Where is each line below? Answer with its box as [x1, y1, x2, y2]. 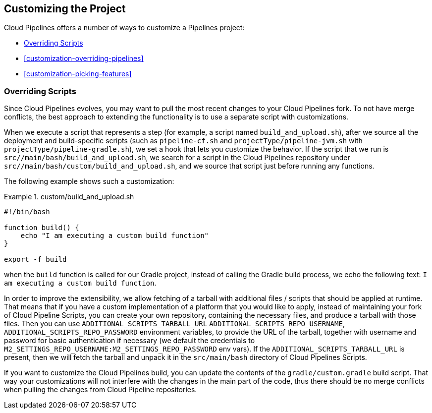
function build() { [4, 224, 79, 232]
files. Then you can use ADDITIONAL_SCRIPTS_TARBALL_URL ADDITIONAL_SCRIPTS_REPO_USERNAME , [4, 319, 345, 328]
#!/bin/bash [4, 208, 50, 216]
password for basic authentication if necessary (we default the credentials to [4, 336, 255, 345]
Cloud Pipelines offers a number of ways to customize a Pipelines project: [4, 23, 245, 32]
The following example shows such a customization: [4, 177, 174, 186]
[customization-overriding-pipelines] [24, 54, 144, 63]
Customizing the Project [4, 2, 126, 15]
